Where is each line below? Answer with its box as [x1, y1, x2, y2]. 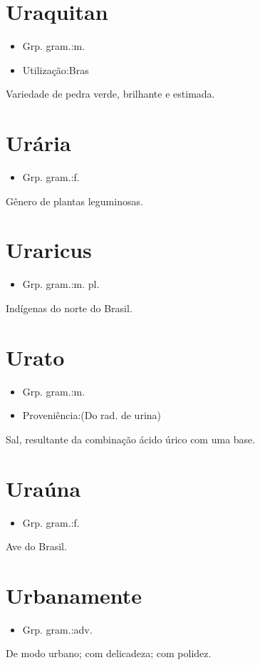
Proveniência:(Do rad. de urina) [22, 408, 162, 423]
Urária [6, 128, 71, 158]
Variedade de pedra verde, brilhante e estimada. [6, 86, 215, 101]
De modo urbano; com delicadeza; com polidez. [6, 646, 212, 661]
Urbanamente [6, 580, 142, 609]
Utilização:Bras [22, 62, 89, 77]
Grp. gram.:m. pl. [22, 277, 100, 292]
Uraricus [6, 235, 92, 264]
